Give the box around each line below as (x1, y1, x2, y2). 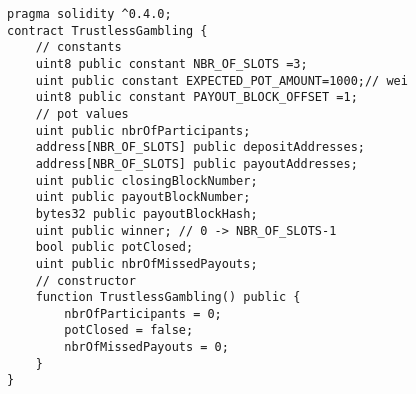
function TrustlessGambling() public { (35, 290, 301, 305)
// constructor (35, 273, 136, 288)
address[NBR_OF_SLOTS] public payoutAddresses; (35, 156, 358, 171)
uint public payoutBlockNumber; (35, 190, 251, 205)
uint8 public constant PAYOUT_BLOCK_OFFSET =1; (35, 90, 358, 105)
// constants (35, 40, 122, 55)
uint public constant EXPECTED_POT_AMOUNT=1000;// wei (35, 73, 408, 88)
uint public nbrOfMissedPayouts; (35, 256, 258, 271)
